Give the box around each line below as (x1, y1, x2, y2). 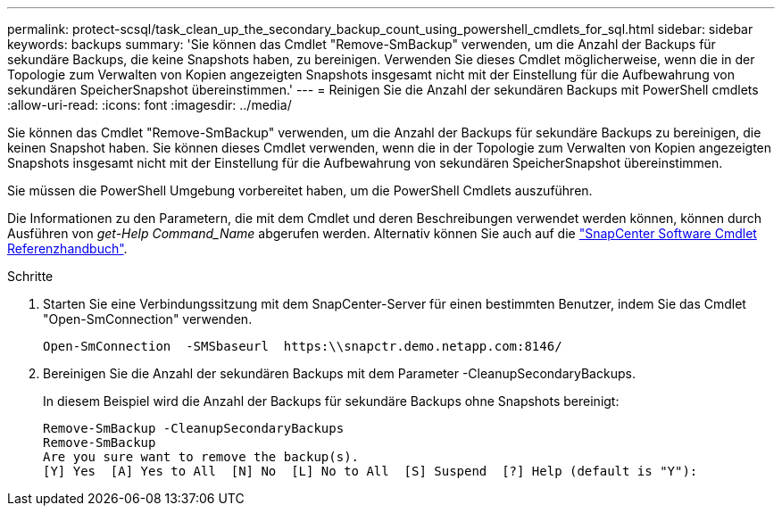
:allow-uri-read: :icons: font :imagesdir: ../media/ (7, 97, 292, 112)
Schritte (7, 269, 54, 284)
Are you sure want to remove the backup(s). (43, 450, 360, 464)
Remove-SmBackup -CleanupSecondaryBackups (43, 421, 345, 435)
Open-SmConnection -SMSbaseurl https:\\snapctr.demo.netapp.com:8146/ (43, 339, 562, 353)
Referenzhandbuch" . (7, 241, 128, 256)
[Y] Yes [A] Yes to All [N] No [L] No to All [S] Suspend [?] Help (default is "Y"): (43, 464, 698, 478)
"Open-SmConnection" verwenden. (43, 311, 253, 327)
